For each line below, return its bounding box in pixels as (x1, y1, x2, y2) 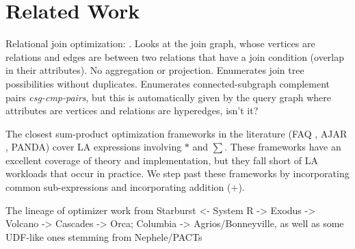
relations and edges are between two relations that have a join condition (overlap (5, 49, 345, 64)
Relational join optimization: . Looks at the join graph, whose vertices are (5, 36, 315, 51)
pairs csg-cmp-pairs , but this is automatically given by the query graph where (5, 90, 332, 104)
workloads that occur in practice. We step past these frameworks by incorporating (5, 166, 350, 181)
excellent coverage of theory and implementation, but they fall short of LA (5, 153, 318, 167)
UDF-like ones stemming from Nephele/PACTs (5, 229, 202, 244)
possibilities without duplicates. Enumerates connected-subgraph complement (5, 76, 330, 90)
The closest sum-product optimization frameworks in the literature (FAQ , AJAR (5, 126, 347, 140)
